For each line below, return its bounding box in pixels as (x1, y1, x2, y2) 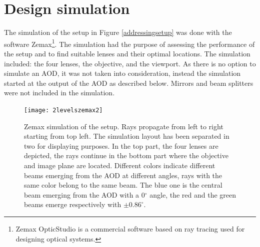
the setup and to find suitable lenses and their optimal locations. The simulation (4, 48, 250, 58)
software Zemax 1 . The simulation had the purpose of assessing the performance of (4, 37, 255, 49)
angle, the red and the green (149, 189, 236, 200)
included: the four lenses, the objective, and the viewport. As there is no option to (4, 58, 256, 68)
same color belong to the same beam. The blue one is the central (24, 180, 222, 190)
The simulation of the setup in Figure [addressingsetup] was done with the (4, 27, 232, 37)
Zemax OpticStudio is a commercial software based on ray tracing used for (15, 223, 245, 234)
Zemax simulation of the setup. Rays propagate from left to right (24, 121, 223, 131)
